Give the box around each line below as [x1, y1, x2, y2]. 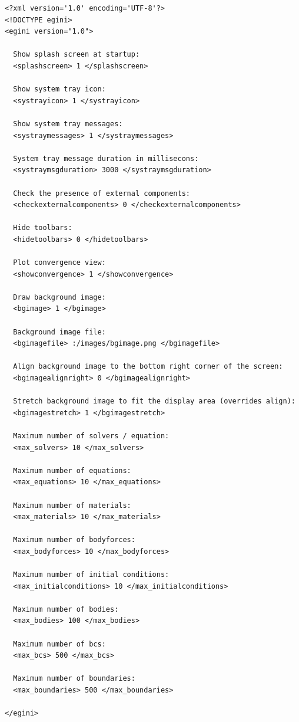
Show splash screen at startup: [13, 50, 140, 59]
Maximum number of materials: [13, 501, 131, 510]
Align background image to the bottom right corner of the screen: [13, 362, 283, 371]
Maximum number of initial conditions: [13, 570, 170, 579]
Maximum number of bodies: [13, 605, 119, 613]
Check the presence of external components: [13, 189, 190, 198]
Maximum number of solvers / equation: [13, 431, 170, 440]
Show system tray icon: [13, 85, 106, 94]
